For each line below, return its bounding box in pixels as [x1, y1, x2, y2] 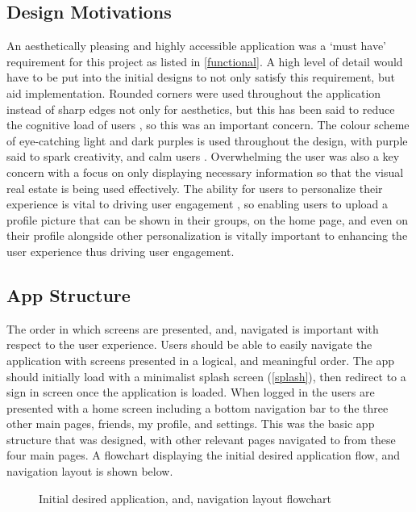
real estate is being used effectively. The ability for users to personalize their [6, 179, 383, 196]
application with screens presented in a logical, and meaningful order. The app [6, 351, 395, 368]
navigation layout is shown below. [6, 463, 173, 480]
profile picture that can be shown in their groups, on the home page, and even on [6, 211, 409, 228]
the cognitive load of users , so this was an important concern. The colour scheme [6, 116, 410, 133]
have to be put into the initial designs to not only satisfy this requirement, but [6, 69, 395, 86]
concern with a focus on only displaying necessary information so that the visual [6, 163, 404, 180]
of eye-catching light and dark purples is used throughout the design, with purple [6, 132, 408, 149]
